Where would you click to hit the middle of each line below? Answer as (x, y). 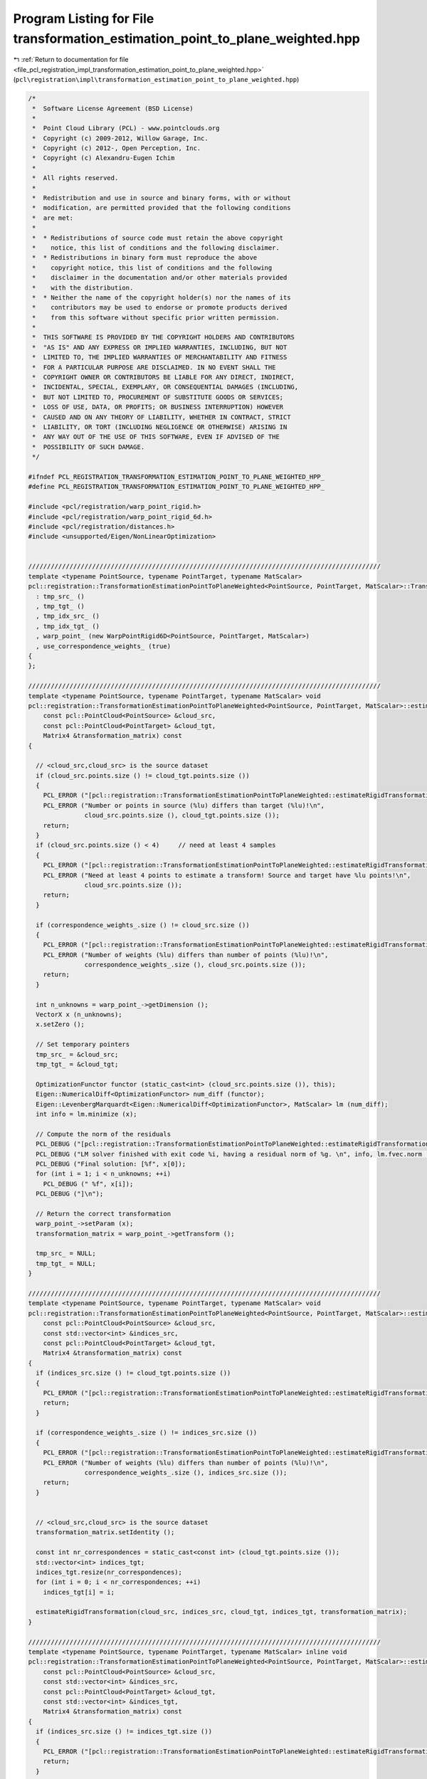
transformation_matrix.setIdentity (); (105, 1532)
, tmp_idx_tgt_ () (68, 626)
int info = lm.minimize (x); (87, 1114)
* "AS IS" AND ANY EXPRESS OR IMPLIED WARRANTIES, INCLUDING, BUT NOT (160, 347)
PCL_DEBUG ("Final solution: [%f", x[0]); (111, 1164)
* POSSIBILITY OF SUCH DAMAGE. (89, 447)
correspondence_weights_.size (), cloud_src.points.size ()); (195, 965)
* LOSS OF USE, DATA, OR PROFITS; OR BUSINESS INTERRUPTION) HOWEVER (158, 407)
